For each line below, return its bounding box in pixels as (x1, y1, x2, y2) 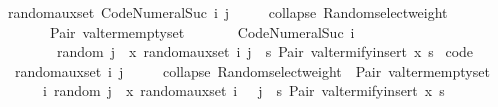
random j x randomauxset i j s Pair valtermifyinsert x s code (56, 41, 474, 62)
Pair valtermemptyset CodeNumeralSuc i (49, 21, 355, 42)
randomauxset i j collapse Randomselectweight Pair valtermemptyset (14, 60, 490, 81)
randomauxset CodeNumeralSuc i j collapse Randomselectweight (7, 2, 448, 22)
